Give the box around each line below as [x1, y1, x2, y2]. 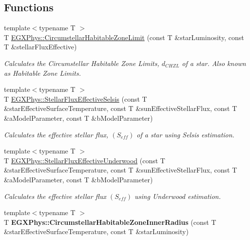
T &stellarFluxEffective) [4, 42, 77, 52]
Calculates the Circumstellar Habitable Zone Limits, [4, 58, 159, 68]
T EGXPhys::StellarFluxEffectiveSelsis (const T [4, 93, 147, 104]
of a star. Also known [182, 58, 246, 68]
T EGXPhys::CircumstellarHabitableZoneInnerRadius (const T [4, 217, 216, 227]
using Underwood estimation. [135, 191, 221, 201]
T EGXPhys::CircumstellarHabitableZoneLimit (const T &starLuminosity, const [4, 32, 244, 42]
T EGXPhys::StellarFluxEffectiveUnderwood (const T [4, 155, 165, 165]
